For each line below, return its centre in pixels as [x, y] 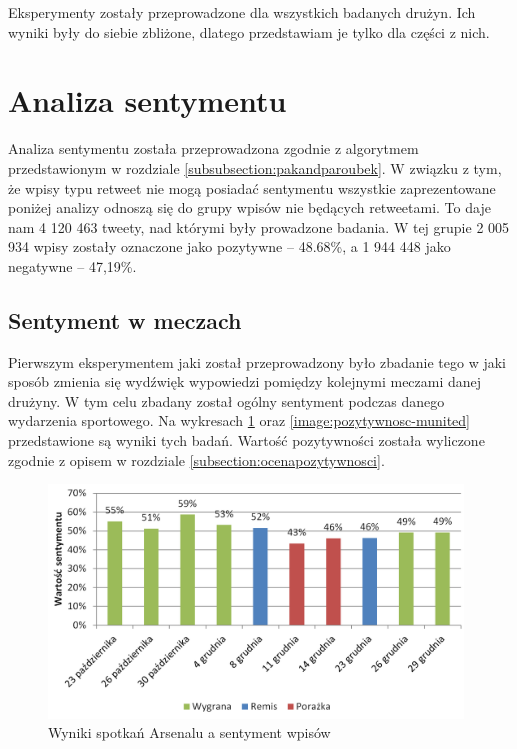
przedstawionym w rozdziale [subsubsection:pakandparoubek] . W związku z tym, [255, 167]
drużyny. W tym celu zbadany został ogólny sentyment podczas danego [226, 400]
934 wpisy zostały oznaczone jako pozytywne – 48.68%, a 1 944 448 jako [229, 246]
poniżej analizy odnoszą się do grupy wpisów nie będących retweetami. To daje [249, 207]
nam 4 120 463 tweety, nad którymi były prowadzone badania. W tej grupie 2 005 [259, 226]
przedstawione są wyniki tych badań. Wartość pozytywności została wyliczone [246, 440]
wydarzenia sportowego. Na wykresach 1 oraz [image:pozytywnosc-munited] [239, 420]
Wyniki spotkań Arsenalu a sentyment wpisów [189, 732]
